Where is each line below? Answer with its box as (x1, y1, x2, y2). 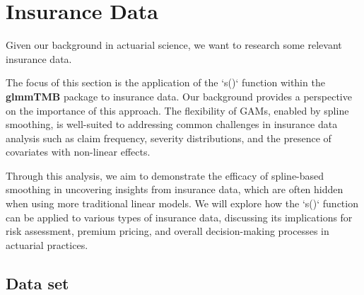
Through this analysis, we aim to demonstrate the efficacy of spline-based (6, 168, 324, 183)
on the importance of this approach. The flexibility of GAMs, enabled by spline (6, 103, 349, 117)
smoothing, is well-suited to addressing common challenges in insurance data (6, 117, 338, 132)
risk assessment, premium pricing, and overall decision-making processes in (6, 224, 329, 238)
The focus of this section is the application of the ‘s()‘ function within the (6, 75, 325, 90)
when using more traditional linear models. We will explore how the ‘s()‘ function (6, 196, 358, 211)
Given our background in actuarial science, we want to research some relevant (6, 37, 342, 52)
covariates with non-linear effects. (6, 144, 151, 159)
